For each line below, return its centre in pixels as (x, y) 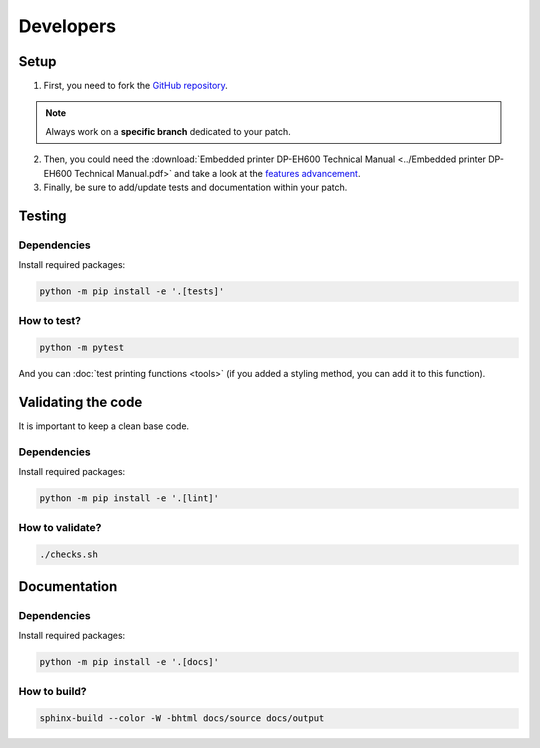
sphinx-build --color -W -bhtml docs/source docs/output (182, 718)
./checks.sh (69, 554)
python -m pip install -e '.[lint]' (129, 498)
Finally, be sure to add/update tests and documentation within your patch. (195, 187)
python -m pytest (82, 348)
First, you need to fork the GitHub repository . (136, 86)
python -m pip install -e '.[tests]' (132, 291)
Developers (67, 26)
